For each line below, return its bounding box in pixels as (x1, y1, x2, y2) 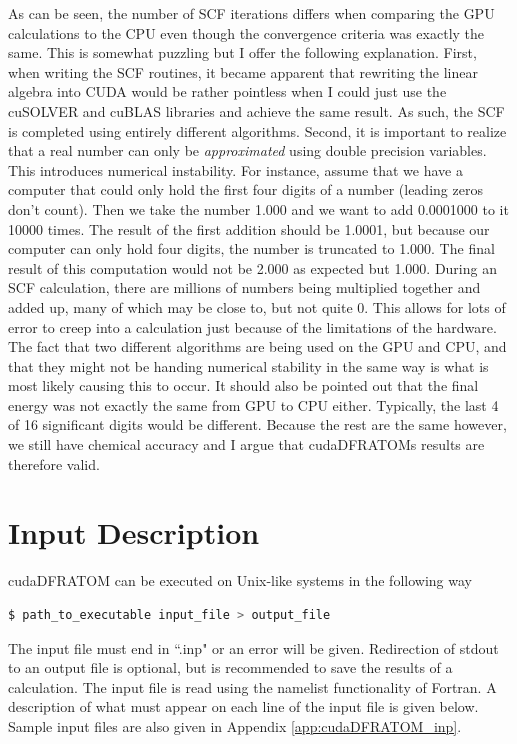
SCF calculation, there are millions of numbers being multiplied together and (8, 277, 481, 298)
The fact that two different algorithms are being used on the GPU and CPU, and (8, 336, 507, 357)
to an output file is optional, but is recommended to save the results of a (8, 657, 453, 678)
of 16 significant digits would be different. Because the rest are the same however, (8, 414, 507, 435)
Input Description (8, 512, 260, 553)
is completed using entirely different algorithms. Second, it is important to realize (8, 120, 507, 141)
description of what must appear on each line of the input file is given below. (8, 696, 479, 717)
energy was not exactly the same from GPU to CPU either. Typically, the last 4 (8, 394, 499, 415)
